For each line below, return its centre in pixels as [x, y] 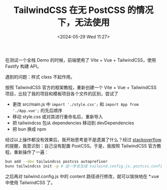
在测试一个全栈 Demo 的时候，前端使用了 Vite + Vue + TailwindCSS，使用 [81, 60]
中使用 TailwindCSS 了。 [30, 183]
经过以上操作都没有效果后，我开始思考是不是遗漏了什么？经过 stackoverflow [83, 139]
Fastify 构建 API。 [23, 66]
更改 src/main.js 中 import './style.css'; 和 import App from [76, 104]
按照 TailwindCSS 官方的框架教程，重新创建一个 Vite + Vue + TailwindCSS [81, 87]
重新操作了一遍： [31, 152]
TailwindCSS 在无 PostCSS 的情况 [83, 10]
